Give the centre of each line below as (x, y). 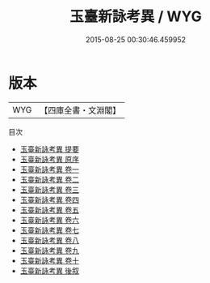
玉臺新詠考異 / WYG (136, 17)
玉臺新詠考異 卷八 (49, 240)
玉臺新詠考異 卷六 (49, 220)
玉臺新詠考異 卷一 (49, 169)
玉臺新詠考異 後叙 (49, 270)
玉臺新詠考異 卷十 (49, 260)
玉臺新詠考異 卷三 (49, 189)
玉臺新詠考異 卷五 (49, 210)
